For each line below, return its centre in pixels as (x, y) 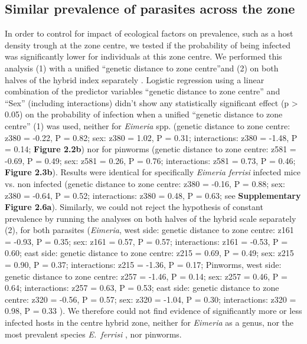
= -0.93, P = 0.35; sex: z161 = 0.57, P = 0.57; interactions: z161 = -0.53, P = (146, 241)
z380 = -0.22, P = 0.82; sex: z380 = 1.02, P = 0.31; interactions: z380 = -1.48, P (151, 137)
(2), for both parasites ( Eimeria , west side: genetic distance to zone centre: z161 (149, 230)
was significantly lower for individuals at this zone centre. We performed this (143, 56)
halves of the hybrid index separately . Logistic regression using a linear (135, 79)
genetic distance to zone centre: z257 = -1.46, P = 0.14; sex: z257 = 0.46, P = (146, 276)
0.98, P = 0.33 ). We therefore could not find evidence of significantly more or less (153, 311)
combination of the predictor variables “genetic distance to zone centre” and (143, 91)
